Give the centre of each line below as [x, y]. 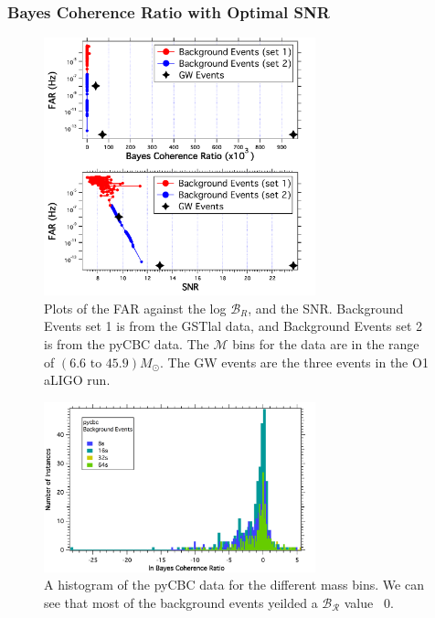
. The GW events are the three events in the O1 [294, 362]
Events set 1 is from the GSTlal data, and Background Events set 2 [233, 326]
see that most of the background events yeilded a [181, 602]
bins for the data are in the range [326, 344]
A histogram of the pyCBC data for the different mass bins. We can [234, 585]
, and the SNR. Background [326, 308]
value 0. [369, 602]
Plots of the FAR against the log [135, 308]
